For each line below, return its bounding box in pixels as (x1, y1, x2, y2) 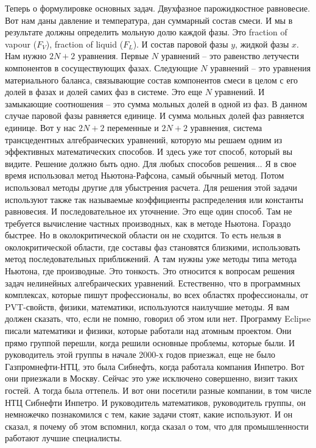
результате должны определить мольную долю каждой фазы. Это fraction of (5, 26, 287, 38)
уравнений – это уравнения (210, 61, 311, 74)
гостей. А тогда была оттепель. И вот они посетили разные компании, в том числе (5, 384, 312, 396)
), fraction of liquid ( (46, 37, 124, 50)
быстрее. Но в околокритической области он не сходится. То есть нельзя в (5, 229, 281, 241)
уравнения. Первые (78, 49, 149, 62)
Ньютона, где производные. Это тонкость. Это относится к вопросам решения (5, 265, 295, 277)
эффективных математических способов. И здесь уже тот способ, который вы (5, 145, 293, 158)
